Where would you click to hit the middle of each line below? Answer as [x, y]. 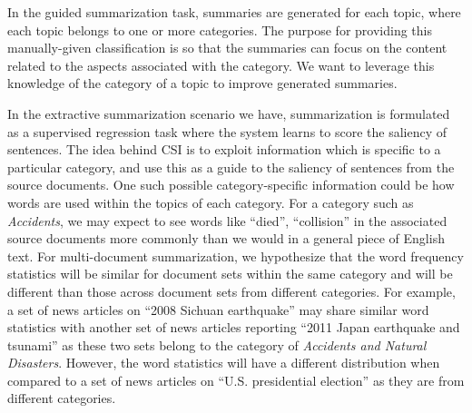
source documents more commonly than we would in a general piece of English [226, 238]
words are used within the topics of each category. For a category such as [211, 202]
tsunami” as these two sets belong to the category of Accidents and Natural [217, 344]
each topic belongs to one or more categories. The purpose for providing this [220, 29]
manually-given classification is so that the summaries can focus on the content [227, 48]
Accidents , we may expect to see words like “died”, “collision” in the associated [227, 220]
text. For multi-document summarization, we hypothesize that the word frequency [236, 256]
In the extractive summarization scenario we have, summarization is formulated [229, 113]
